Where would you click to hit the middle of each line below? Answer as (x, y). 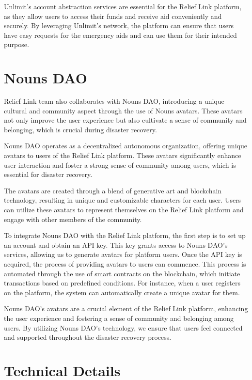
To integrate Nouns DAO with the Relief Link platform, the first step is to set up (125, 235)
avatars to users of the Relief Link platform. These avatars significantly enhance (123, 155)
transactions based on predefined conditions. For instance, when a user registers (122, 283)
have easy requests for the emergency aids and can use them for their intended (120, 35)
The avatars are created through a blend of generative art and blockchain (113, 190)
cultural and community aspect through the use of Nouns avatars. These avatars (123, 110)
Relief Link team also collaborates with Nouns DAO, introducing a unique (114, 101)
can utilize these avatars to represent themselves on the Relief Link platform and (124, 210)
